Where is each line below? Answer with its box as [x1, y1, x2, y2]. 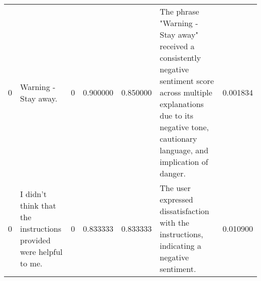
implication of [160, 156, 208, 167]
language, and [160, 144, 209, 156]
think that [20, 199, 56, 211]
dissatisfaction [160, 205, 209, 217]
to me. [20, 257, 43, 269]
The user [160, 182, 191, 194]
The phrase [160, 6, 199, 17]
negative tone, [160, 121, 209, 133]
